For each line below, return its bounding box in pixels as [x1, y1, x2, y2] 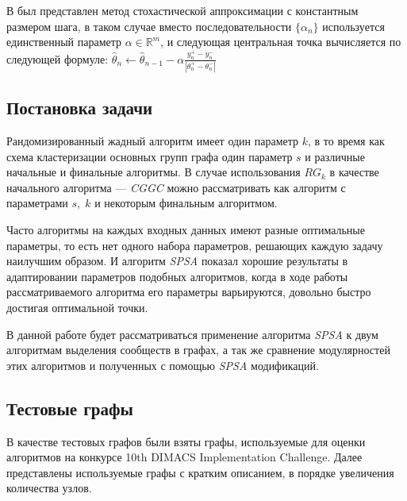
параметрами [6, 195, 68, 211]
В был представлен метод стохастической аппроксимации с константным [6, 2, 359, 18]
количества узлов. [6, 480, 92, 496]
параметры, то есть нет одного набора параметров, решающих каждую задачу [6, 237, 383, 253]
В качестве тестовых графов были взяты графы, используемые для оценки [6, 433, 366, 449]
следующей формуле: [6, 50, 109, 67]
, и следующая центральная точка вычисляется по [160, 33, 401, 50]
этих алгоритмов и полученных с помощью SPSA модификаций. [6, 356, 319, 373]
